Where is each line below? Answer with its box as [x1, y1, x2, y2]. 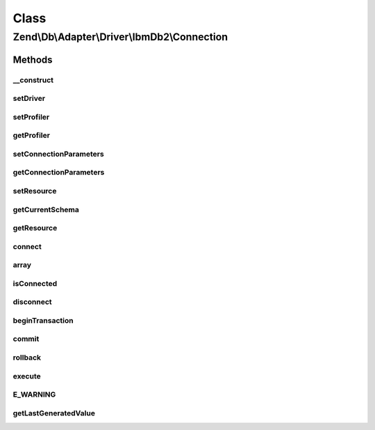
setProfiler [12, 112, 50, 122]
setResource [12, 186, 57, 196]
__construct [12, 75, 54, 85]
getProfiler [12, 131, 50, 141]
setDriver [12, 94, 45, 104]
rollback [12, 353, 42, 363]
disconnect [12, 297, 52, 307]
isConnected [12, 278, 58, 288]
